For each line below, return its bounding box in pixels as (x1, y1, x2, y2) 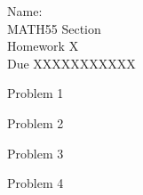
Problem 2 (7, 113, 64, 132)
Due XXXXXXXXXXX (7, 53, 136, 72)
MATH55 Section (7, 19, 101, 37)
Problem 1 (7, 84, 64, 102)
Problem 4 (7, 174, 64, 192)
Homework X (7, 37, 79, 55)
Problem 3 (7, 143, 64, 162)
